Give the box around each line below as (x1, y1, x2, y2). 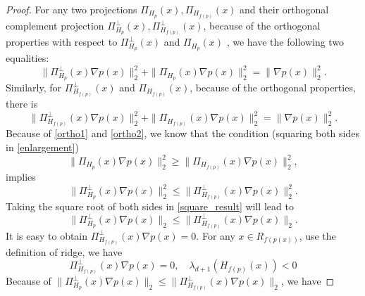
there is (6, 96, 38, 111)
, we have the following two (226, 34, 345, 49)
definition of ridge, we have (6, 244, 123, 259)
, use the (299, 228, 336, 243)
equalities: (6, 51, 49, 65)
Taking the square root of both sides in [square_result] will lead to (6, 199, 294, 214)
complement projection (6, 18, 104, 33)
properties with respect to (6, 34, 118, 49)
